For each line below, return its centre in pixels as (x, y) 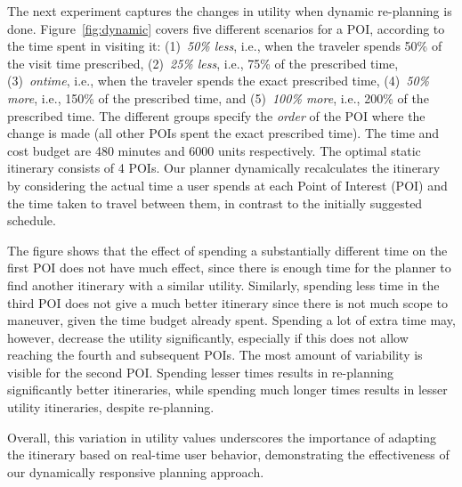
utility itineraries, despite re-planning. (111, 407)
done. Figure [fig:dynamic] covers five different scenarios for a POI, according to (226, 28)
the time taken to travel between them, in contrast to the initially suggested (215, 203)
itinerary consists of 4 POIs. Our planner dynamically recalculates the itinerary (224, 168)
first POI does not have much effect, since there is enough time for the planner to (229, 268)
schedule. (32, 220)
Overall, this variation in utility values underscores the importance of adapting (222, 437)
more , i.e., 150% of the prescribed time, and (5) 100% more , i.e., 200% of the (218, 97)
